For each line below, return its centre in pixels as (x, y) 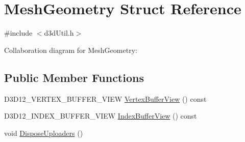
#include (18, 33)
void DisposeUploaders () (44, 133)
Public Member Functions (74, 77)
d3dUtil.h (59, 33)
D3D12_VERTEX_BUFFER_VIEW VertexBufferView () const (105, 98)
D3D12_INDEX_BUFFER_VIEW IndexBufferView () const (101, 116)
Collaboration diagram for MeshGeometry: (71, 50)
